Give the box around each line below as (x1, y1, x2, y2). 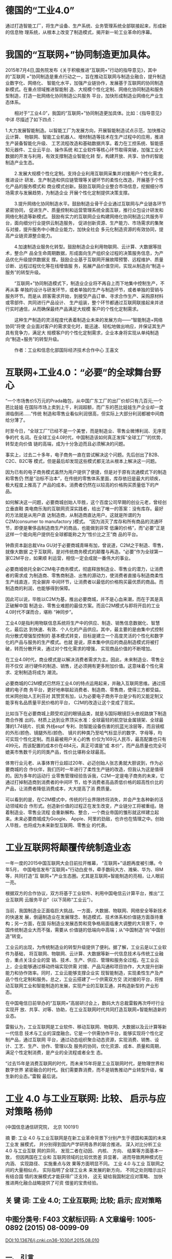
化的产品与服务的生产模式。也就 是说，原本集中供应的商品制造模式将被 (5, 639, 155, 645)
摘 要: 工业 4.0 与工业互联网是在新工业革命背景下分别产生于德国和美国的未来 (5, 1135, 166, 1141)
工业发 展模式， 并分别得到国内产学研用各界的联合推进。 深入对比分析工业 (5, 1141, 162, 1147)
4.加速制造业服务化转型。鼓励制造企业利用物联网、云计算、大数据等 (14, 243, 158, 250)
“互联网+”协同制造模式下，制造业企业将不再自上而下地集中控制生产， (14, 280, 160, 286)
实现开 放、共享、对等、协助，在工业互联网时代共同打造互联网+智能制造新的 (5, 1006, 167, 1012)
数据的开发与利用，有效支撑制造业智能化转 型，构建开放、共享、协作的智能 (5, 153, 164, 159)
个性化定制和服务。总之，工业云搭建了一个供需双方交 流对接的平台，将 (9, 976, 159, 982)
